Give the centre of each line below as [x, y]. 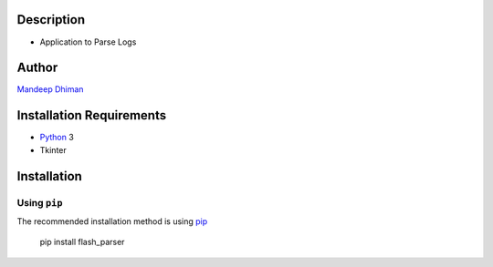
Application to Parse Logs [88, 42]
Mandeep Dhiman [50, 89]
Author [37, 68]
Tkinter [53, 149]
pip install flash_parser [82, 242]
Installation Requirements [92, 115]
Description [51, 20]
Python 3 [57, 138]
